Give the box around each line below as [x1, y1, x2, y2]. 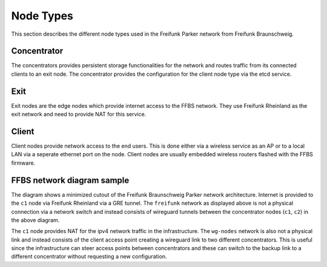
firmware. [11, 159, 36, 166]
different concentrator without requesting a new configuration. [11, 253, 167, 260]
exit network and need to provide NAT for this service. [11, 111, 147, 118]
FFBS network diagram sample [11, 175, 130, 185]
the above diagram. [11, 216, 60, 223]
